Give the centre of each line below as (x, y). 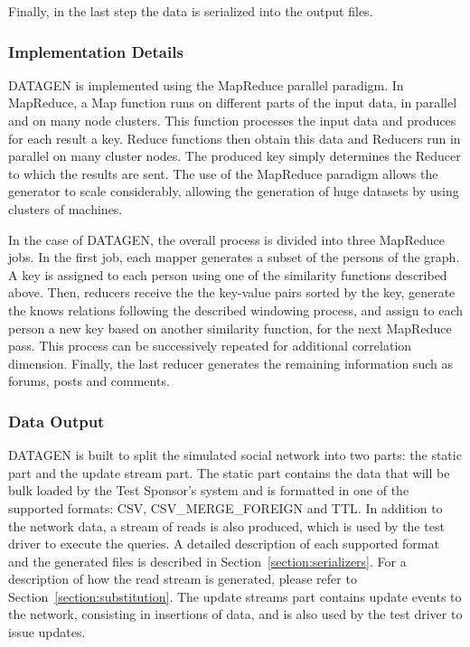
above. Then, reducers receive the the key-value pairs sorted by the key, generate (232, 292)
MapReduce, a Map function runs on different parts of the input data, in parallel (233, 103)
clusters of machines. (66, 208)
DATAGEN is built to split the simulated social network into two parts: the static (235, 455)
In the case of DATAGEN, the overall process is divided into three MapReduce (226, 239)
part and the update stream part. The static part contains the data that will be (229, 472)
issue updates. (47, 632)
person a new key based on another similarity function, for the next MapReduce (230, 328)
